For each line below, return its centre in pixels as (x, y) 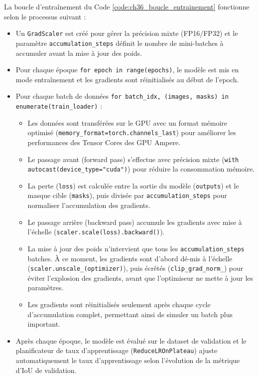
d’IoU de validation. (46, 370)
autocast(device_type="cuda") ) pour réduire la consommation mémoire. (141, 169)
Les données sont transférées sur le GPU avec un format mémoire (128, 122)
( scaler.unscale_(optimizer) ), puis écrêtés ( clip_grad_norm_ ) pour (135, 268)
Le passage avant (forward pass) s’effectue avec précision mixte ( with (133, 159)
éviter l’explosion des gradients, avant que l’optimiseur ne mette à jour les (140, 278)
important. (44, 324)
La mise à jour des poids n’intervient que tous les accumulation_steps (136, 248)
